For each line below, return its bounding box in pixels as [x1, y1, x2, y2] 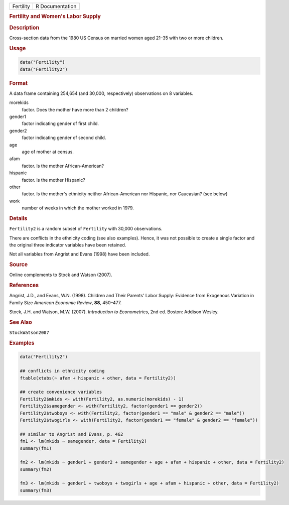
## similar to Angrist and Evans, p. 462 [20, 431, 123, 437]
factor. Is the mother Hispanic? [22, 177, 85, 183]
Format [9, 79, 28, 86]
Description [9, 24, 40, 31]
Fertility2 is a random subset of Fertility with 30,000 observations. [9, 226, 163, 232]
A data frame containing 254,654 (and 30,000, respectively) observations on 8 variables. [9, 90, 194, 96]
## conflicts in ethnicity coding [20, 368, 105, 374]
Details [9, 215, 28, 222]
